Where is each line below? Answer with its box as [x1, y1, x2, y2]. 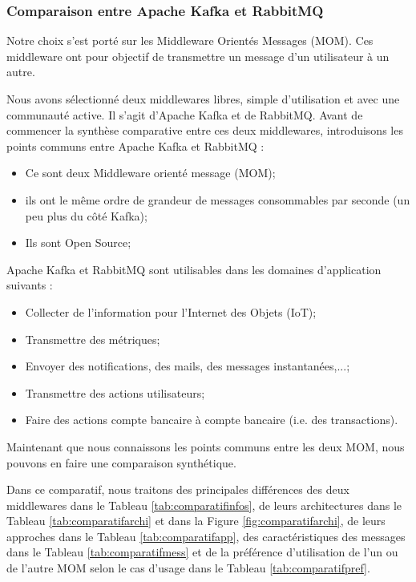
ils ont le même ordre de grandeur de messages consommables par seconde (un [25, 191, 410, 208]
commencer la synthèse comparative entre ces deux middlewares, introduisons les [6, 122, 403, 139]
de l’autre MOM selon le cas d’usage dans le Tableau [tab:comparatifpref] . [6, 560, 370, 576]
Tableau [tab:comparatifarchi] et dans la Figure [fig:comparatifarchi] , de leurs [6, 512, 386, 529]
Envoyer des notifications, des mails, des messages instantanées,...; [25, 358, 350, 374]
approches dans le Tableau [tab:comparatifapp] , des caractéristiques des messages [6, 527, 406, 544]
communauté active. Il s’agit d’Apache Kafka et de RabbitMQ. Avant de [6, 106, 363, 123]
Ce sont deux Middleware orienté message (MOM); [25, 164, 276, 181]
